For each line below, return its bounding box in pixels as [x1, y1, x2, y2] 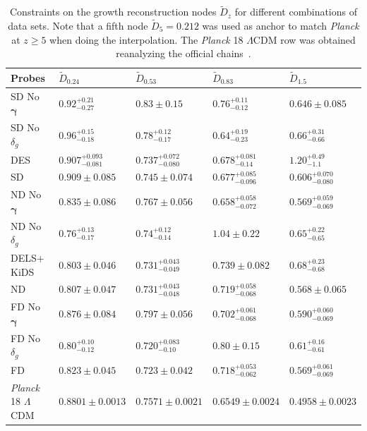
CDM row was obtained [253, 32, 356, 47]
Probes [11, 70, 45, 85]
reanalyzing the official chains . [116, 46, 251, 61]
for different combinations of [234, 4, 358, 19]
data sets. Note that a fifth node [8, 18, 148, 33]
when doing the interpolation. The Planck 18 [49, 32, 243, 47]
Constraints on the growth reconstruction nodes [9, 4, 217, 19]
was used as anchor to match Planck [202, 18, 359, 33]
